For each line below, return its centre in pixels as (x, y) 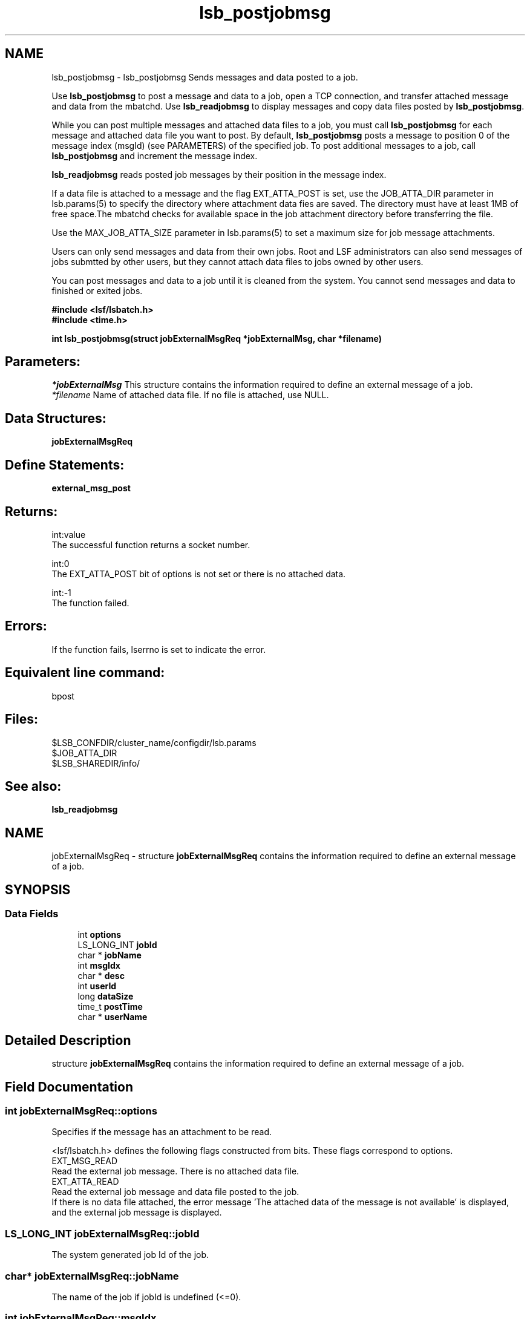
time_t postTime (110, 1007)
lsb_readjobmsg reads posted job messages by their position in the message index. (219, 174)
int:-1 (61, 592)
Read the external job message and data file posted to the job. (175, 1192)
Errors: (26, 626)
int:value (69, 534)
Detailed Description (68, 1040)
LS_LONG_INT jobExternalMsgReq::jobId (102, 1233)
